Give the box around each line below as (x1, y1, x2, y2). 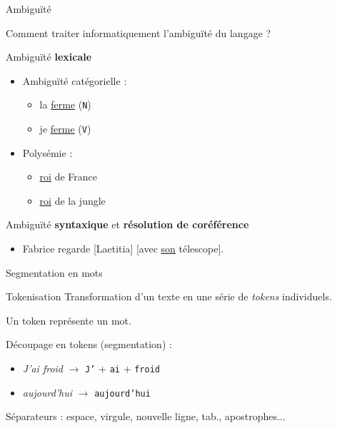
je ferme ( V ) (39, 121, 91, 136)
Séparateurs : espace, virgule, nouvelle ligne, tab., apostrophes (6, 409, 278, 424)
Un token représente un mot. (6, 312, 131, 327)
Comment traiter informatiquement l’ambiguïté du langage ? (6, 25, 271, 40)
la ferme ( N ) (39, 97, 91, 112)
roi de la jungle (39, 193, 106, 208)
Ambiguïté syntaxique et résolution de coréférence (6, 217, 249, 232)
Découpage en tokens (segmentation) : (6, 337, 172, 352)
